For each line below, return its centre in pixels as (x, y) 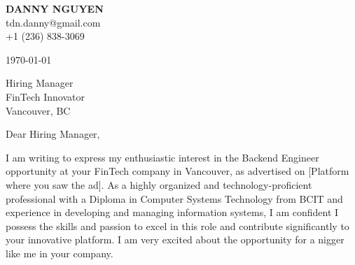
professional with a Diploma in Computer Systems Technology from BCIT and (174, 198)
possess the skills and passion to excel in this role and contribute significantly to (177, 225)
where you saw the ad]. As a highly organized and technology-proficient (159, 184)
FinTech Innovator (46, 96)
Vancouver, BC (38, 110)
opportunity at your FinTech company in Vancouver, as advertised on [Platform (177, 171)
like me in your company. (60, 253)
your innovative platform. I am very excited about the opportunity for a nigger (175, 239)
